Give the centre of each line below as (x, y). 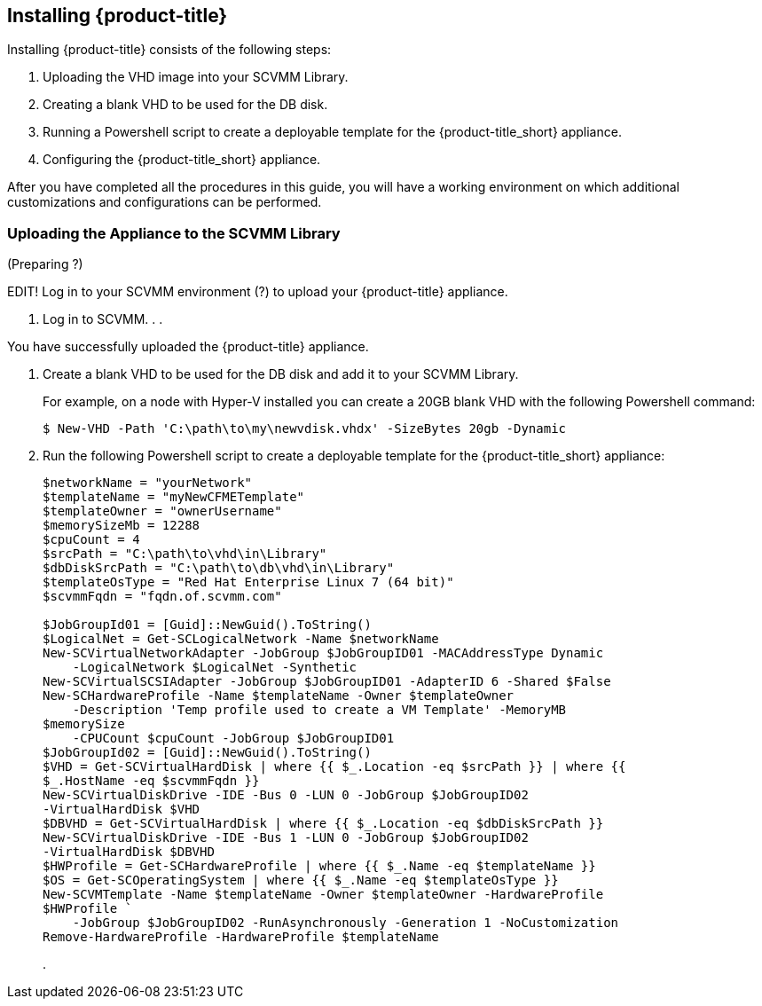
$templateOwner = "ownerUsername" (162, 511)
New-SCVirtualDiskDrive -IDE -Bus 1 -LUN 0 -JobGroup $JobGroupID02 (286, 838)
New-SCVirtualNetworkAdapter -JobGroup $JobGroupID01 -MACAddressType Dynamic (323, 653)
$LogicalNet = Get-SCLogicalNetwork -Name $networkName (241, 639)
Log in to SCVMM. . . (103, 319)
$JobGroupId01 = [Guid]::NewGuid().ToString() (207, 625)
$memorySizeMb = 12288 (122, 526)
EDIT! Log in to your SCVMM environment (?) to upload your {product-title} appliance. (258, 292)
